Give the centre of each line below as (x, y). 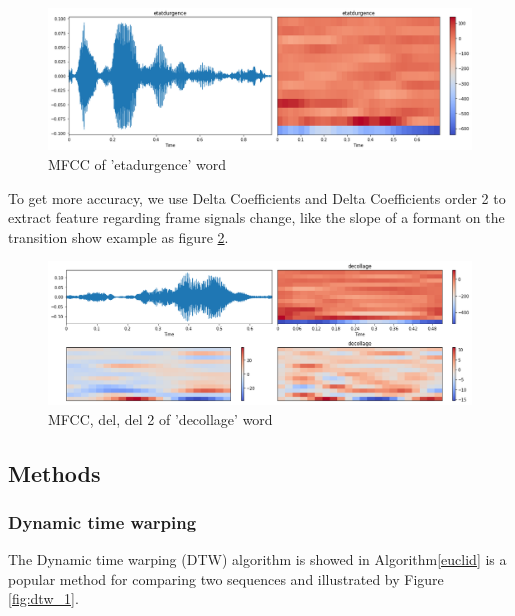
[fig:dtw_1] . (43, 598)
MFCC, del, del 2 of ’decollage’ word (160, 418)
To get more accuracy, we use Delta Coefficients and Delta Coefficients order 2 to (257, 197)
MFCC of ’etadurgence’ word (137, 164)
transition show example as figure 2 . (118, 236)
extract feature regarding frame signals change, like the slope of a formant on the (256, 217)
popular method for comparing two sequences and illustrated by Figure (226, 578)
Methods (54, 472)
